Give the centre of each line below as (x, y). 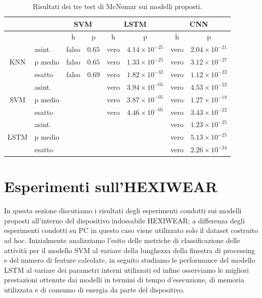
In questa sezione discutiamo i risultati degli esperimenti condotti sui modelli (123, 211)
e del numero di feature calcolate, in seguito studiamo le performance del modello (130, 260)
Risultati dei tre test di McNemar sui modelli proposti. (117, 6)
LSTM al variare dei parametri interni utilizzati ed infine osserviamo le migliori (126, 270)
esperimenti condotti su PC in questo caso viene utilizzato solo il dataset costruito (131, 230)
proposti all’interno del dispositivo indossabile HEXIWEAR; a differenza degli (124, 220)
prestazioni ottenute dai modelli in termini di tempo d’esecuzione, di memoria (124, 280)
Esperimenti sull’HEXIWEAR (111, 186)
